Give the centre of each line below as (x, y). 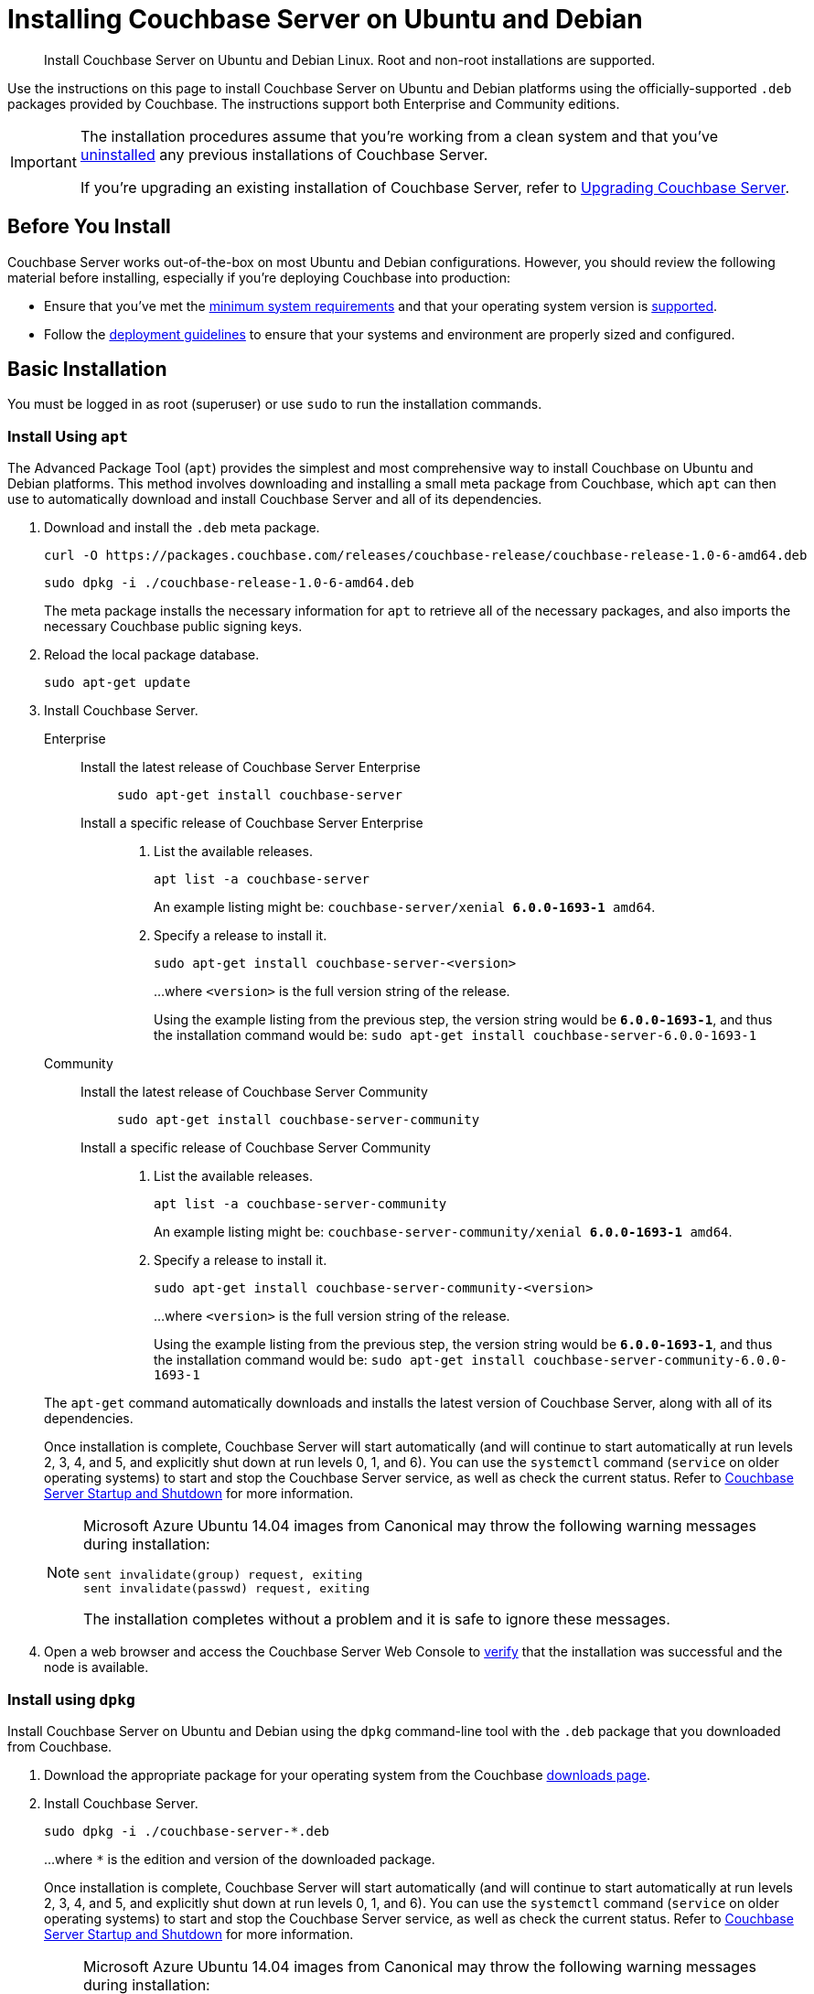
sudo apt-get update (118, 683)
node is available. (96, 1667)
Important (43, 161)
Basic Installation (87, 370)
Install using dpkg (71, 1699)
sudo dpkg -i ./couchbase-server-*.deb (187, 1831)
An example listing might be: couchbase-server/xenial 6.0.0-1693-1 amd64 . (405, 907)
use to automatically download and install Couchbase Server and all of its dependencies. (275, 499)
